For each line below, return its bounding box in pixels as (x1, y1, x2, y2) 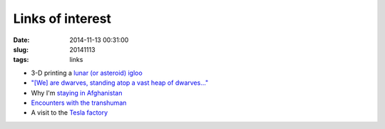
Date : (13, 36, 30, 44)
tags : (13, 56, 29, 64)
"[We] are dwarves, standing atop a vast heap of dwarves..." (31, 78, 209, 87)
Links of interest (13, 11, 112, 26)
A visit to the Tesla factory (31, 108, 108, 117)
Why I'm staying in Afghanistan (31, 88, 123, 97)
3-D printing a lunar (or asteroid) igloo (31, 68, 143, 77)
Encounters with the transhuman (31, 98, 127, 107)
